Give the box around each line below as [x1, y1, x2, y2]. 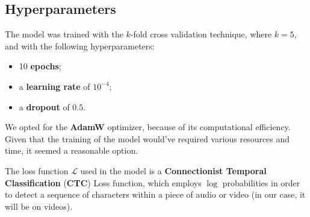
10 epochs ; [19, 60, 61, 72]
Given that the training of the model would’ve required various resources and [5, 132, 290, 145]
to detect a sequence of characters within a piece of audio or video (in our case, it [5, 188, 306, 201]
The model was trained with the [5, 28, 123, 40]
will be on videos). [5, 200, 73, 212]
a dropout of [19, 100, 70, 113]
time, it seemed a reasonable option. [5, 144, 138, 157]
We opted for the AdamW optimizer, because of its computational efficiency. [5, 121, 291, 133]
